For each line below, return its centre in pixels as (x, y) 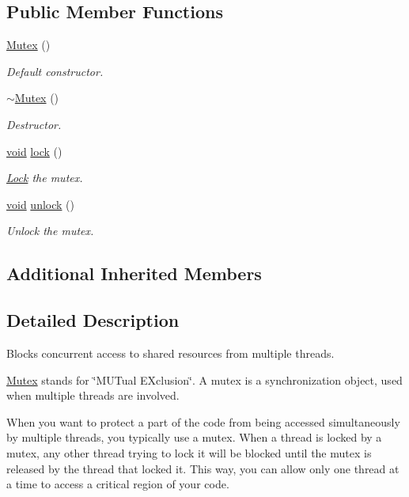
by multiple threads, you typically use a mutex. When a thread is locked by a (194, 437)
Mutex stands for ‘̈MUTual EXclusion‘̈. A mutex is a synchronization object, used (204, 379)
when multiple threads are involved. (93, 395)
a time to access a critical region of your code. (118, 484)
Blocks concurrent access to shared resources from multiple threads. (170, 353)
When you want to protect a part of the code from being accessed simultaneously (203, 421)
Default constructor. (55, 71)
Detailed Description (93, 320)
